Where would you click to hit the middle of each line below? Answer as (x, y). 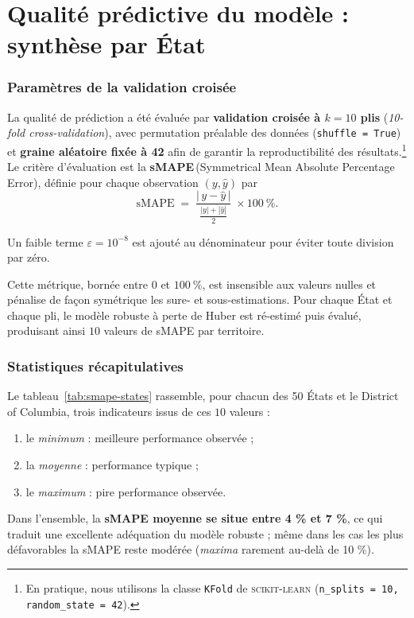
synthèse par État (106, 44)
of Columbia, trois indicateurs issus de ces (109, 411)
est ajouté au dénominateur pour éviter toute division (263, 241)
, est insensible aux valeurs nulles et (289, 284)
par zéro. (29, 257)
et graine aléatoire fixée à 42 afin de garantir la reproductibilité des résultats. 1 (207, 150)
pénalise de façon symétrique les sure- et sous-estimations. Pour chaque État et (200, 299)
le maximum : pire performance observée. (126, 491)
